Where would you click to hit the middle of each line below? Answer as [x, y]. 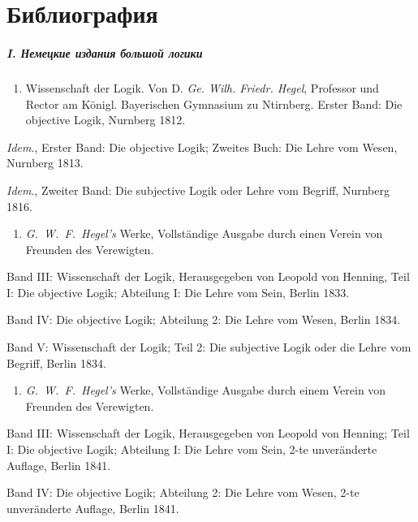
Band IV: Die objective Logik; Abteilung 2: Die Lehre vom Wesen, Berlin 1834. [204, 319]
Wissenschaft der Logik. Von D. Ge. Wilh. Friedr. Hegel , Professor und [202, 87]
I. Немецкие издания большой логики [105, 52]
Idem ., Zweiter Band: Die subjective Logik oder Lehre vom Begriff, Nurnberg [198, 190]
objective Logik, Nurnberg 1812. [106, 120]
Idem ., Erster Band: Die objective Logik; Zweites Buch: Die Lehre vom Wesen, [202, 147]
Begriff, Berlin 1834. [56, 362]
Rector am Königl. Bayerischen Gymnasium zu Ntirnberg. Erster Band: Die [214, 104]
